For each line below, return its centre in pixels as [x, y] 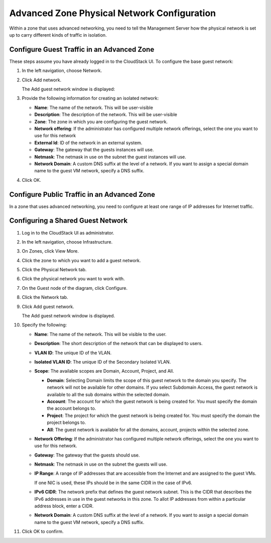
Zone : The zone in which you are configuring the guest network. [101, 122]
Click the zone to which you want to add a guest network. [81, 260]
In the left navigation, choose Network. [62, 71]
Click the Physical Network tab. [54, 270]
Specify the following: [44, 325]
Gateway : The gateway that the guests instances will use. [94, 150]
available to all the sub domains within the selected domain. [108, 394]
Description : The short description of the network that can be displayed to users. [118, 344]
